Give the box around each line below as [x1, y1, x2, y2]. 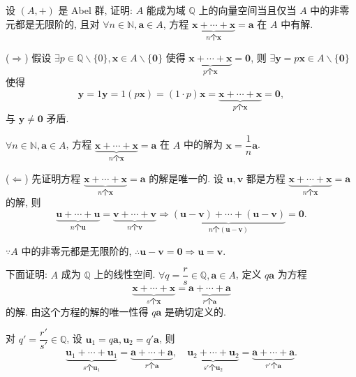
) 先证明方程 [24, 171, 81, 185]
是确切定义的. [164, 304, 226, 318]
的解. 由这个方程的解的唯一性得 [6, 304, 149, 318]
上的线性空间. [94, 267, 156, 281]
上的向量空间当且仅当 [198, 3, 297, 17]
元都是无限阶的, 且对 [6, 16, 100, 31]
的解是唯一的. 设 [149, 171, 223, 185]
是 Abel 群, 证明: [58, 3, 133, 17]
